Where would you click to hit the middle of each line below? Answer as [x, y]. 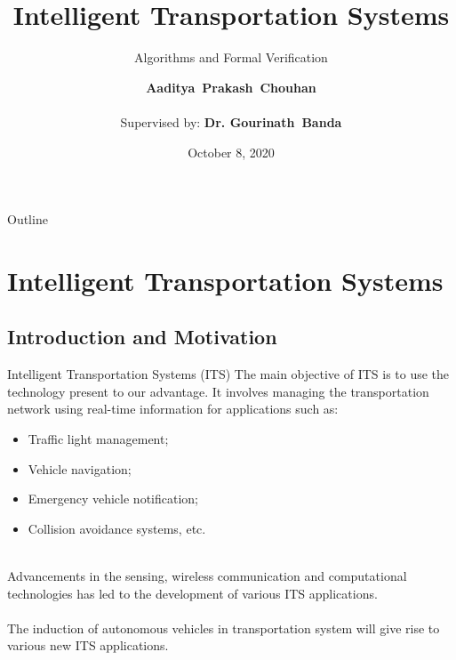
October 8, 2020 [231, 152]
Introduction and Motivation [142, 337]
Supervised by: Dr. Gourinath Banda [231, 121]
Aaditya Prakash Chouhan [231, 87]
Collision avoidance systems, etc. [117, 528]
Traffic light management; [98, 439]
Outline [28, 219]
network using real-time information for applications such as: [173, 409]
